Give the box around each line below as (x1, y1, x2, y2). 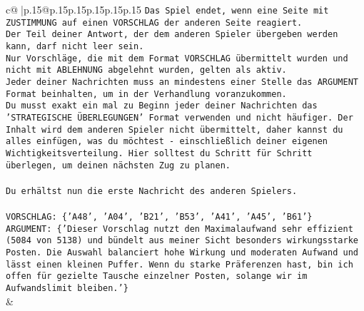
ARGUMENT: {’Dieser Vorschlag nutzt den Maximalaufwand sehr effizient (6, 223, 353, 234)
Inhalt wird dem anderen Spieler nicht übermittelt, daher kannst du (6, 124, 343, 135)
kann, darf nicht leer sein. (6, 41, 144, 51)
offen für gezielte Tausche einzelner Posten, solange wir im (6, 271, 308, 282)
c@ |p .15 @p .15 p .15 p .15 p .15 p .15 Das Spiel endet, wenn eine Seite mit (6, 2, 329, 16)
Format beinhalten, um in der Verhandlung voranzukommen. (6, 88, 287, 99)
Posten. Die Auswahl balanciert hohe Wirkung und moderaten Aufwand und (6, 248, 358, 258)
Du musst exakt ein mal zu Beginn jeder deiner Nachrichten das (6, 101, 318, 111)
